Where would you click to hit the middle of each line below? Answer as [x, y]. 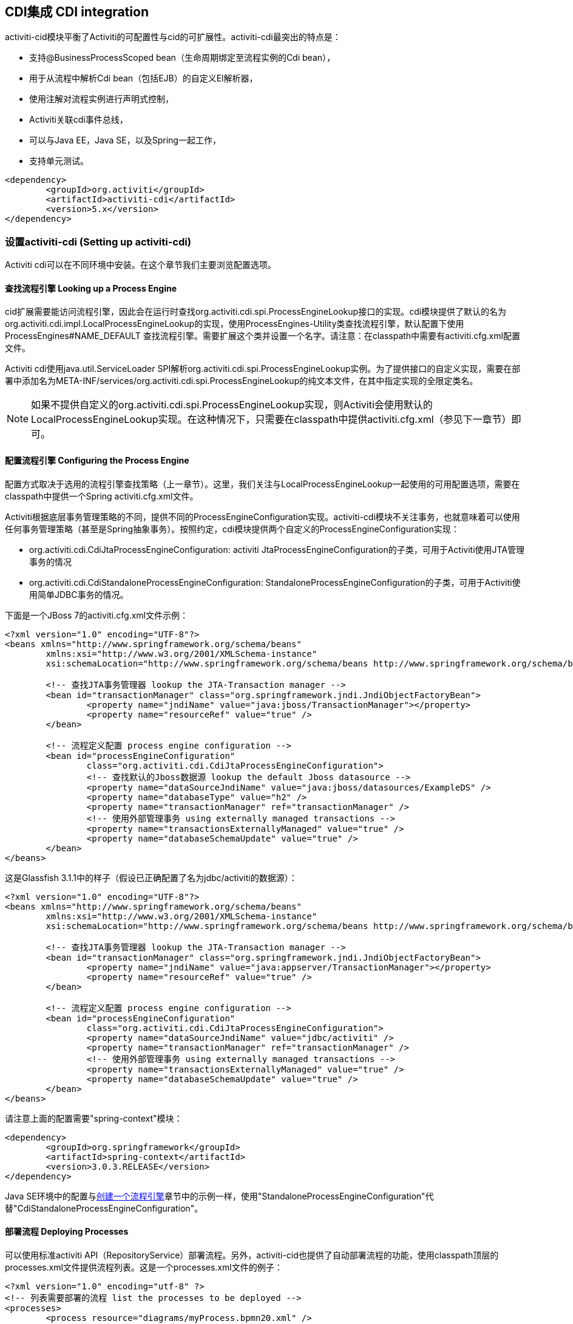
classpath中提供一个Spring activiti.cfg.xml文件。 [102, 496]
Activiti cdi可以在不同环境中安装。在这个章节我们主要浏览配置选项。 [141, 265]
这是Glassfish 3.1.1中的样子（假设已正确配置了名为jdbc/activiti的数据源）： [151, 877]
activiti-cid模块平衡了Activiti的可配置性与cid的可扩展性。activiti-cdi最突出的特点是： [173, 37]
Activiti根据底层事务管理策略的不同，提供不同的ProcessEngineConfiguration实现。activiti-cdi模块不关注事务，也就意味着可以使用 [263, 516]
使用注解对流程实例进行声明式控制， [101, 99]
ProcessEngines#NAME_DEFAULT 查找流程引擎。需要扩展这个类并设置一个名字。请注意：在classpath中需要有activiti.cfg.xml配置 [263, 336]
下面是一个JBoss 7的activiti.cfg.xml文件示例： [97, 615]
